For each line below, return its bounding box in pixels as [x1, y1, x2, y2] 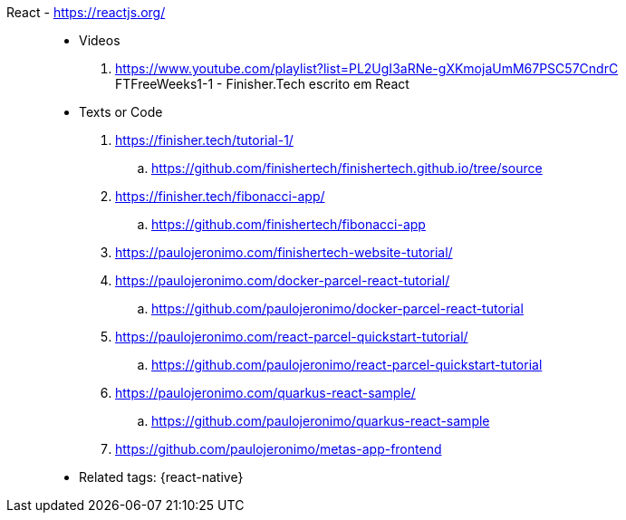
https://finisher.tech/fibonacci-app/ [115, 188, 325, 204]
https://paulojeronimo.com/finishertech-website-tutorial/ [115, 245, 453, 260]
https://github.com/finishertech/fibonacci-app [151, 217, 426, 232]
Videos [79, 33, 120, 48]
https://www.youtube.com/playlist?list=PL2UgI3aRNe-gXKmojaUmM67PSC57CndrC [115, 61, 619, 76]
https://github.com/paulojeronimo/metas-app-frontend [115, 441, 442, 457]
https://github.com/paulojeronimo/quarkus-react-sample [151, 413, 490, 429]
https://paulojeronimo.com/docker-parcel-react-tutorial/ [115, 273, 450, 288]
